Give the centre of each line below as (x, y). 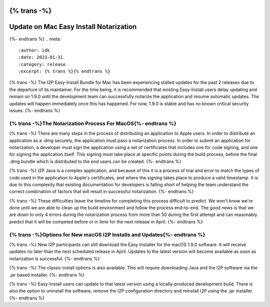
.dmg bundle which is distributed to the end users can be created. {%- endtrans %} (95, 161)
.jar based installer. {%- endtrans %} (47, 274)
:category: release (42, 64)
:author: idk (34, 50)
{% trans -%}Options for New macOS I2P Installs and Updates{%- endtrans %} (107, 234)
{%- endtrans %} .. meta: (35, 39)
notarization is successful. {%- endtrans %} (54, 258)
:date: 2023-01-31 (41, 57)
